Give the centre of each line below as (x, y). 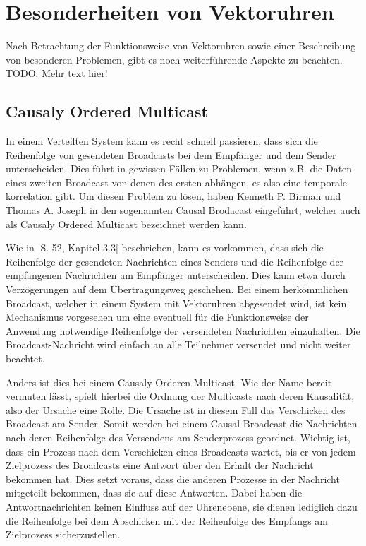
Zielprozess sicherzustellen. (63, 534)
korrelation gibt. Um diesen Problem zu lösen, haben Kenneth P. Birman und (173, 196)
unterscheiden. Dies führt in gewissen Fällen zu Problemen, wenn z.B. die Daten (179, 168)
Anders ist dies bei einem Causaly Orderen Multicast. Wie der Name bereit (169, 382)
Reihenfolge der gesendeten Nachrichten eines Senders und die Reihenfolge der (175, 261)
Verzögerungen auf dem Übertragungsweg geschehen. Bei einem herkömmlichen (177, 289)
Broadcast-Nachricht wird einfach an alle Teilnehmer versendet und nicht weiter (178, 344)
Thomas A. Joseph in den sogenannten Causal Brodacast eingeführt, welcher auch (183, 210)
